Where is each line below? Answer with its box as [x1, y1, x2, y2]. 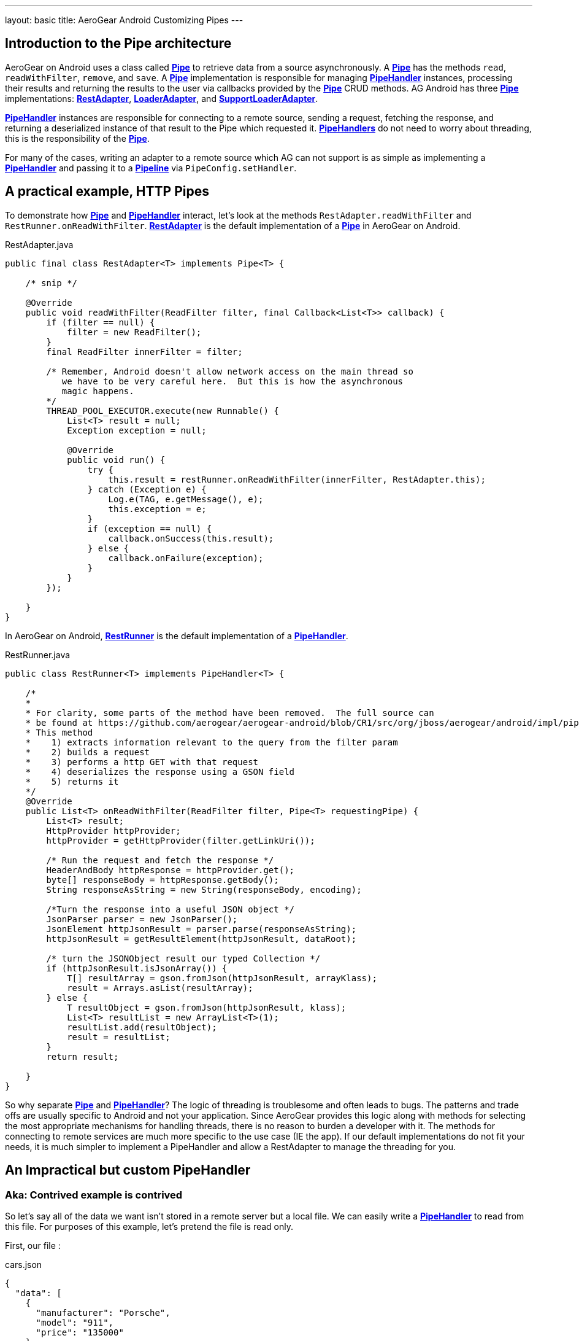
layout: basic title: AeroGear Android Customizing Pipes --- [5, 15, 243, 25]
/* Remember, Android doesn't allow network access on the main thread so [46, 366, 413, 376]
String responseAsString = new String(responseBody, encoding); [46, 884, 362, 895]
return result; [46, 1051, 119, 1062]
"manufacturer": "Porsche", [36, 1307, 171, 1318]
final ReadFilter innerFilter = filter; [46, 346, 243, 357]
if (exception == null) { [87, 523, 212, 534]
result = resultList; [67, 1032, 171, 1042]
